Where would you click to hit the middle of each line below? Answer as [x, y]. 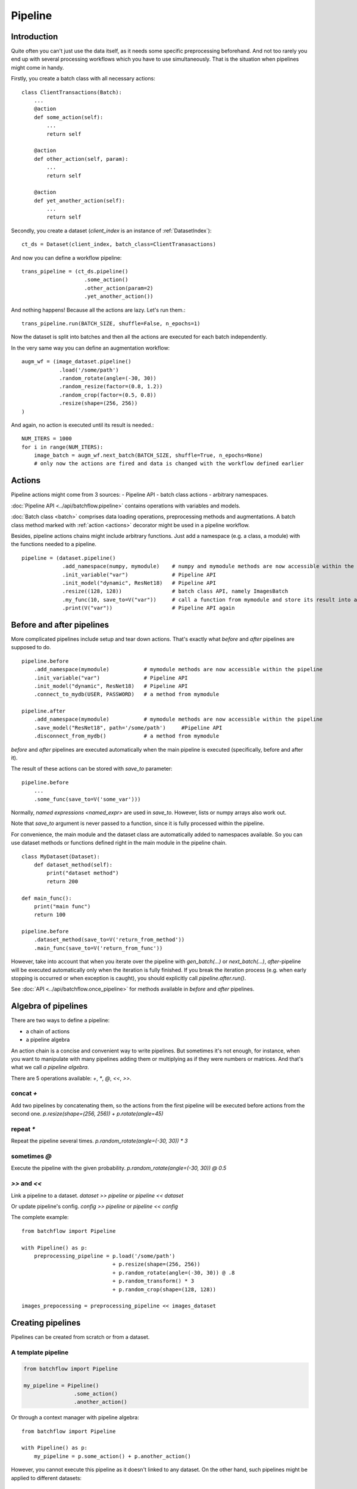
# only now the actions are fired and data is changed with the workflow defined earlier [169, 464]
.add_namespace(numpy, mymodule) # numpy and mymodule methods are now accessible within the [208, 566]
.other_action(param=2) [119, 288]
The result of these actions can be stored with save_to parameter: [92, 769]
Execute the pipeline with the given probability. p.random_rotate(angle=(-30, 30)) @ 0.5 [119, 1168]
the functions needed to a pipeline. [54, 544]
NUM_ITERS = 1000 [47, 439]
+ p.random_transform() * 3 [153, 1281]
